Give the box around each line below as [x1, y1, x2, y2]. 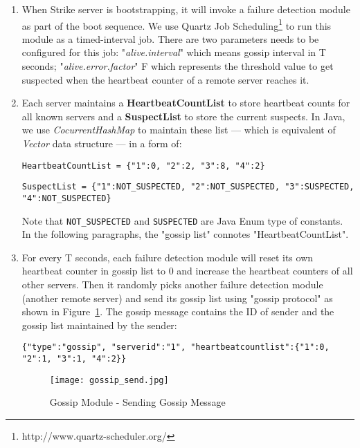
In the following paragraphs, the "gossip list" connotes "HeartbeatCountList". [21, 227, 349, 241]
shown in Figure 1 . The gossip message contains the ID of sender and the [21, 304, 334, 319]
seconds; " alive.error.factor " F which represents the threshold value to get [21, 59, 334, 73]
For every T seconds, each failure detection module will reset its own [21, 250, 314, 264]
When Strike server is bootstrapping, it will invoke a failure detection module [21, 2, 350, 16]
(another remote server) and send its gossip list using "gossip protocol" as [21, 290, 333, 305]
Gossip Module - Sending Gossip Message [49, 395, 226, 409]
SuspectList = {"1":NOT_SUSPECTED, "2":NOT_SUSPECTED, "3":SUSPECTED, [21, 182, 354, 192]
